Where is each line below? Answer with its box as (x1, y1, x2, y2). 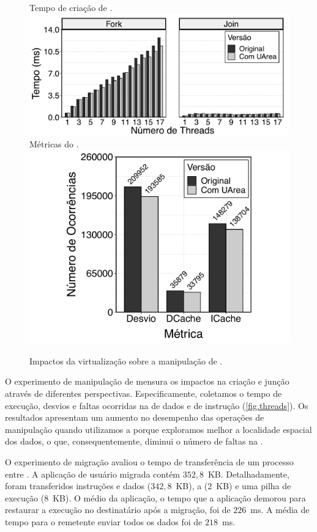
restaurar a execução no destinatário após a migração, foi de (5, 503, 231, 516)
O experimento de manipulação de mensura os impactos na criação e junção (5, 375, 289, 388)
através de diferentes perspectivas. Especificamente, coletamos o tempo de (5, 387, 282, 400)
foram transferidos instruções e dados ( (5, 479, 151, 492)
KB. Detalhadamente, (207, 467, 289, 480)
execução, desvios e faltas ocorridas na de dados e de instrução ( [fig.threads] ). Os (5, 399, 308, 412)
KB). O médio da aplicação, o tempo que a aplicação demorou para (53, 491, 306, 504)
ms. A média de (250, 503, 310, 516)
